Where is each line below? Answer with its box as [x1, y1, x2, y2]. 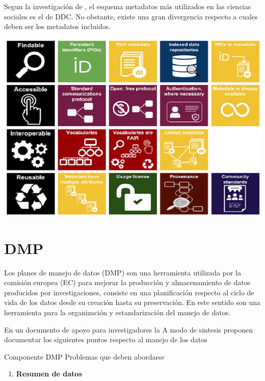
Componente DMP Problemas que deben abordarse [4, 351, 165, 362]
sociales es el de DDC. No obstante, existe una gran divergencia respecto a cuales [4, 11, 258, 21]
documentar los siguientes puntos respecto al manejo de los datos [4, 334, 207, 345]
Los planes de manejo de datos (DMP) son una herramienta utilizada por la [4, 267, 241, 277]
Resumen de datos [16, 368, 82, 379]
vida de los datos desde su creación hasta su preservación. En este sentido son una [4, 297, 261, 308]
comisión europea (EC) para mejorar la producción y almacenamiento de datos [4, 277, 251, 288]
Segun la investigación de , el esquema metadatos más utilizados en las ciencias [4, 1, 251, 11]
